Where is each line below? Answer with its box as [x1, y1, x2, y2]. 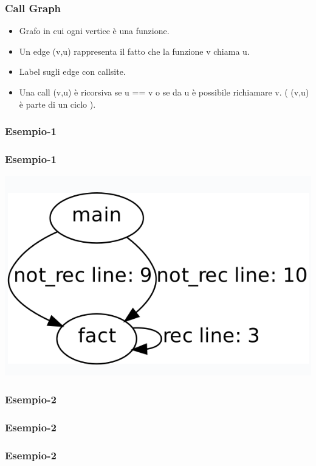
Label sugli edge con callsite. [19, 65, 126, 78]
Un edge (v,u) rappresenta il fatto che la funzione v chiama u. [19, 44, 250, 57]
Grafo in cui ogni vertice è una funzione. [19, 24, 170, 37]
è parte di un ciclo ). [19, 97, 96, 110]
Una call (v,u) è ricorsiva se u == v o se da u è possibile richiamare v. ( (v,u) [19, 86, 309, 98]
